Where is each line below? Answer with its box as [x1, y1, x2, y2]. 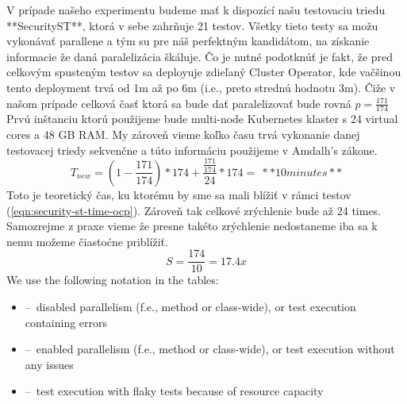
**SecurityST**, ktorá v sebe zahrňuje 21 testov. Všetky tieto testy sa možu [6, 17, 378, 33]
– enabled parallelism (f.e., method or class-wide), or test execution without [25, 341, 395, 357]
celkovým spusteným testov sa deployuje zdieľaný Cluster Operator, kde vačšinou [6, 63, 401, 80]
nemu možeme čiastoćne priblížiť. [6, 233, 168, 249]
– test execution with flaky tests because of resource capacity [25, 383, 324, 399]
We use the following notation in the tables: [6, 271, 219, 288]
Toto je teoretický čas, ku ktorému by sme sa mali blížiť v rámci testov [6, 186, 351, 202]
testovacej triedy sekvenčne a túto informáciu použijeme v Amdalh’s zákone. [6, 141, 378, 158]
